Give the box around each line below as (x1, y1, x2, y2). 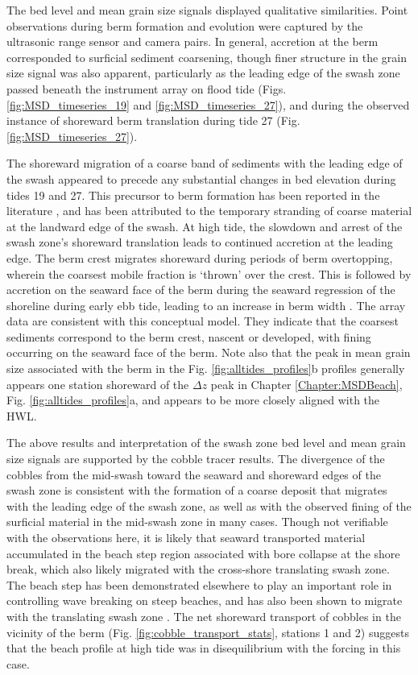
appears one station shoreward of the (6, 375, 189, 392)
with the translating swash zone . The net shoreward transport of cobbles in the (6, 607, 401, 624)
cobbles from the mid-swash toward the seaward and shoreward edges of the (6, 466, 381, 482)
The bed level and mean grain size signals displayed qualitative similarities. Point (6, 2, 408, 18)
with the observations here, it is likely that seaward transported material (6, 529, 366, 545)
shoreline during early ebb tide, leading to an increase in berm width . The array (6, 296, 406, 313)
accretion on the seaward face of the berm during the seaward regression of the (6, 281, 395, 298)
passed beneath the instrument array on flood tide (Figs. (6, 80, 287, 97)
